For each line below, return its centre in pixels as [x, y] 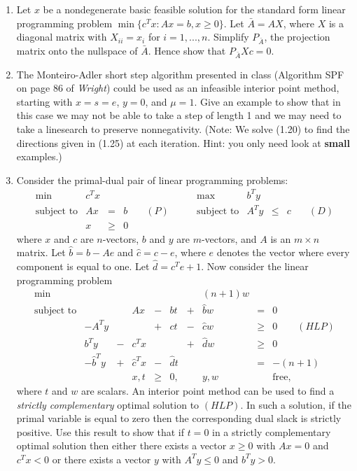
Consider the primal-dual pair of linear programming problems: [152, 180]
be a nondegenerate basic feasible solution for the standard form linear [194, 9]
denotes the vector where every [283, 252]
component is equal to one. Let [83, 266]
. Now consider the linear [255, 266]
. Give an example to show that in [267, 101]
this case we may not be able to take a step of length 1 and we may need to [179, 115]
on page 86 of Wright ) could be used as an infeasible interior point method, [178, 88]
